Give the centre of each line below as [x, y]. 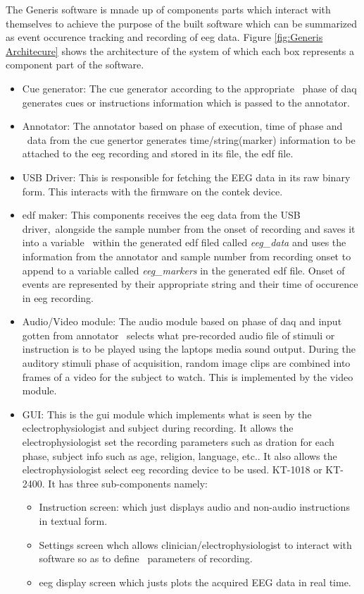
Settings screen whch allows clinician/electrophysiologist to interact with [195, 544]
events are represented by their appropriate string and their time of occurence [190, 284]
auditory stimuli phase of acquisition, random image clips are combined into [186, 363]
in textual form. [73, 521]
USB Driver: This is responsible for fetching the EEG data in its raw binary [186, 177]
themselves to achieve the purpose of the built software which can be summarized [181, 23]
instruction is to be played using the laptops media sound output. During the [189, 349]
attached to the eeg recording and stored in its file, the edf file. [158, 153]
